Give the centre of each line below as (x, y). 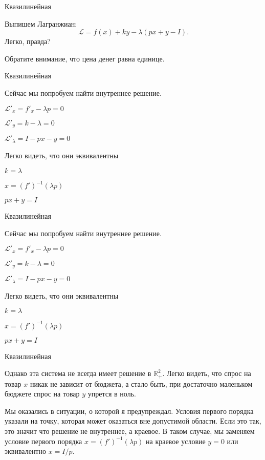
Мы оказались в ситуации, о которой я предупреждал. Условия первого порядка (129, 411)
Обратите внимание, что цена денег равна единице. (85, 58)
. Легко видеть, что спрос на (207, 373)
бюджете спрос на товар (42, 394)
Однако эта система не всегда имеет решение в (78, 373)
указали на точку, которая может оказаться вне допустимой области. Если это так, (133, 421)
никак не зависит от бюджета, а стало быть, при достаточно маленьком (141, 383)
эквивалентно (25, 451)
